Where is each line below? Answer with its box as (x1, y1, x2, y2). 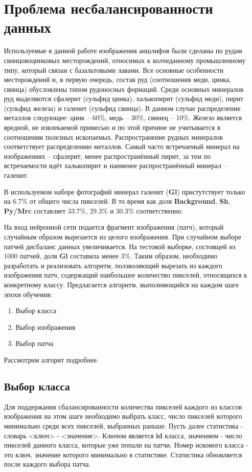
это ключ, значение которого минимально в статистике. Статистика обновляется (4, 449, 242, 459)
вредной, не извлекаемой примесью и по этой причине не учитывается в (4, 122, 221, 132)
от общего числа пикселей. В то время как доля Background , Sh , (29, 196, 230, 206)
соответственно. (136, 205, 183, 215)
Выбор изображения (15, 322, 75, 332)
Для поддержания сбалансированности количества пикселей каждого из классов (4, 401, 242, 411)
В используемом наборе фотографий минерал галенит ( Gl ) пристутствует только (4, 186, 245, 196)
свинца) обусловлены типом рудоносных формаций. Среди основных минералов (4, 84, 244, 94)
